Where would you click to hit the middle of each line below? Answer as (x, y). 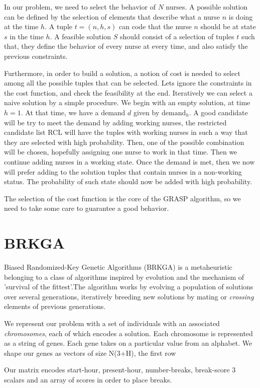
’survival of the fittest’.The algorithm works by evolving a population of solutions (129, 287)
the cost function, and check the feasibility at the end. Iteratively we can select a (128, 92)
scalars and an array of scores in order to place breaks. (88, 379)
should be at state (228, 26)
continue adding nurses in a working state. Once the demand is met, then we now (129, 161)
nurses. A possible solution (207, 7)
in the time (27, 36)
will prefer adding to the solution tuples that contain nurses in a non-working (123, 171)
